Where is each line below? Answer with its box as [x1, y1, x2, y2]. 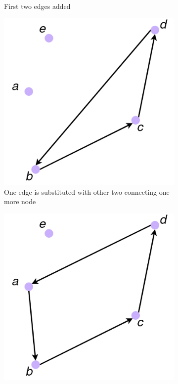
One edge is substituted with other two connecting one [4, 186, 170, 197]
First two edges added [4, 1, 71, 11]
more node [4, 196, 36, 207]
